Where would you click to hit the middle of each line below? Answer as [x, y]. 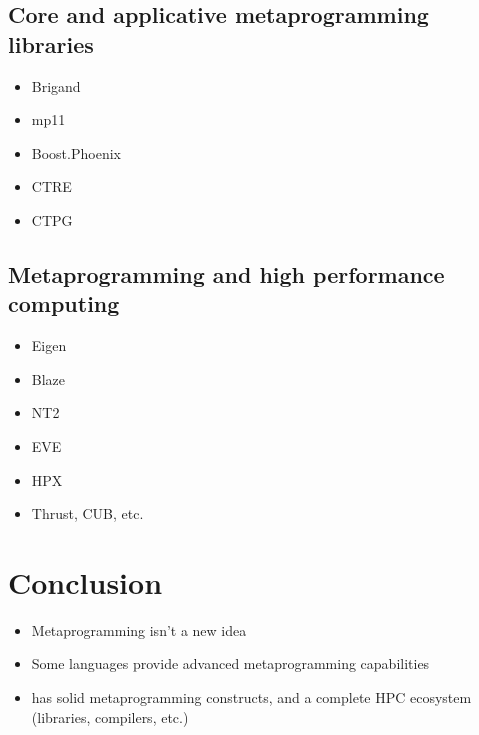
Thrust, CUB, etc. [87, 513]
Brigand [56, 85]
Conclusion [85, 581]
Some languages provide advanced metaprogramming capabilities [230, 663]
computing [64, 303]
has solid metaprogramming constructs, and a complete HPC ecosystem [251, 697]
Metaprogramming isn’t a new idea [139, 629]
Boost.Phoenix [76, 152]
